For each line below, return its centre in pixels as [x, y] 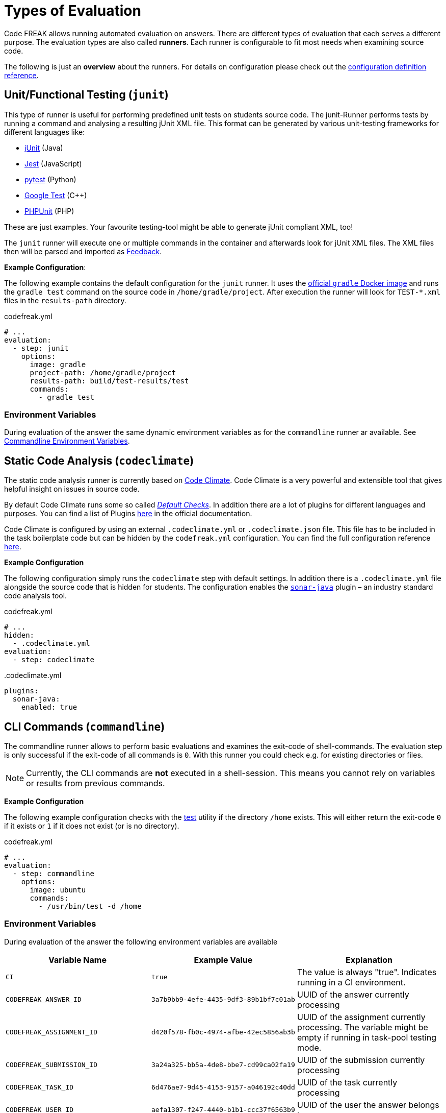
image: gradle [58, 364]
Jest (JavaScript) [53, 163]
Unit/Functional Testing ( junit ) [86, 95]
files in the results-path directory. [65, 300]
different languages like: [45, 132]
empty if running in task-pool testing [367, 1037]
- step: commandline [54, 874]
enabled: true [49, 707]
